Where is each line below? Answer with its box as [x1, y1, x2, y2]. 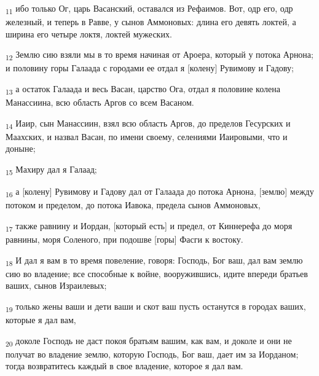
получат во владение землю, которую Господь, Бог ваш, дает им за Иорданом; [6, 347, 299, 360]
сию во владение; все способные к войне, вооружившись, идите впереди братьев [6, 267, 308, 280]
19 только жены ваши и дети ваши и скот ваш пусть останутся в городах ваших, [6, 299, 306, 314]
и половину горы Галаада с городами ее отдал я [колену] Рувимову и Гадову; [6, 61, 294, 74]
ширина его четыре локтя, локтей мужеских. [6, 27, 172, 40]
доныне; [6, 142, 36, 155]
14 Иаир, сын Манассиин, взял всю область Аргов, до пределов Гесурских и [6, 116, 291, 131]
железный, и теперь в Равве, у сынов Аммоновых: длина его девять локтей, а [6, 15, 296, 28]
